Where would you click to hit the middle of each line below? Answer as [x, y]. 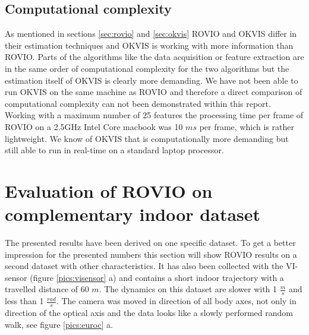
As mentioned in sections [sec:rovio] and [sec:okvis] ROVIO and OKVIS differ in [151, 34]
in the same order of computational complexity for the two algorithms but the [147, 68]
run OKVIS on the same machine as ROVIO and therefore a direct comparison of [154, 92]
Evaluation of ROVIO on [109, 190]
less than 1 [24, 301]
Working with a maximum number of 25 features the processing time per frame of [154, 115]
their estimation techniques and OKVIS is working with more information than [149, 45]
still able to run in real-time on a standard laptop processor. [114, 150]
